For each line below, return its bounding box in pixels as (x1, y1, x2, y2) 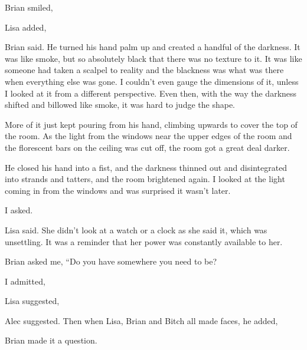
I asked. (5, 204, 33, 216)
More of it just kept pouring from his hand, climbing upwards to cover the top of (5, 118, 298, 130)
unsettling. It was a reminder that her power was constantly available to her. (5, 235, 283, 247)
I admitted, (5, 275, 45, 287)
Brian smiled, (5, 1, 53, 13)
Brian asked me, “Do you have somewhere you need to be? (5, 255, 217, 268)
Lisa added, (5, 21, 47, 33)
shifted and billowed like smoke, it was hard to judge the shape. (5, 98, 236, 111)
